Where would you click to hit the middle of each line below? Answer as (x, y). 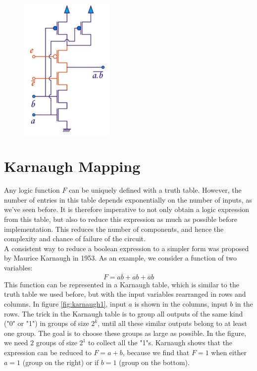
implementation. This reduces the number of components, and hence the (114, 229)
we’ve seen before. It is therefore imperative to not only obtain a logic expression (127, 209)
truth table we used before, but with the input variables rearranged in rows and (125, 294)
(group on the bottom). (154, 362)
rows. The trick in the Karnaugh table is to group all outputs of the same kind (124, 313)
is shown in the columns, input (181, 304)
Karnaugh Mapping (72, 166)
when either (229, 352)
